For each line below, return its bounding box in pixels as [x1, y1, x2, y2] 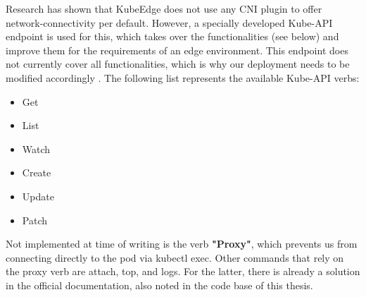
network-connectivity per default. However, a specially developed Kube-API [6, 15, 333, 30]
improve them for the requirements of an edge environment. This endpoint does [6, 42, 348, 57]
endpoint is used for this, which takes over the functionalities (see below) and [6, 29, 339, 44]
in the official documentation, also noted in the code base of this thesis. [6, 277, 313, 292]
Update [22, 188, 54, 203]
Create [22, 165, 51, 180]
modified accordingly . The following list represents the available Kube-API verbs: [6, 70, 360, 85]
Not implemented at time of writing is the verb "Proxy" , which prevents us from [6, 236, 358, 251]
